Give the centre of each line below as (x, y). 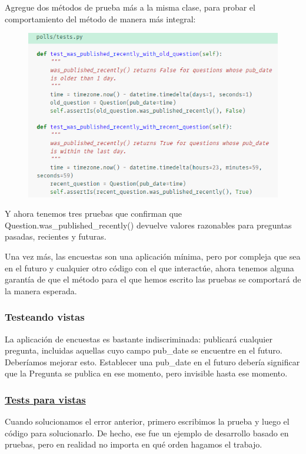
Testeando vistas (45, 317)
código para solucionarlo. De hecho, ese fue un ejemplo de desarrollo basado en (147, 433)
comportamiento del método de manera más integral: (100, 19)
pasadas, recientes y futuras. (56, 236)
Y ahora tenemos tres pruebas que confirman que (93, 213)
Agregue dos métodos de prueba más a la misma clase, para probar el (130, 7)
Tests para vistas (45, 399)
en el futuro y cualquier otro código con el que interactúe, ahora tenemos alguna (149, 268)
